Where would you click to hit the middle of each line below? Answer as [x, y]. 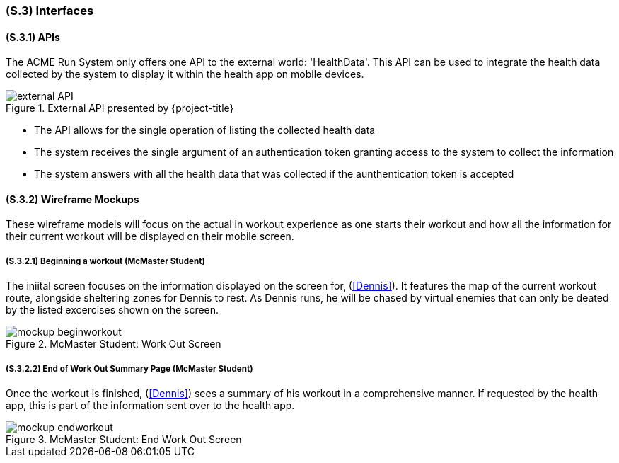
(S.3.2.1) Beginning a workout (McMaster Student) [105, 261]
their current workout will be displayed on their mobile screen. [150, 236]
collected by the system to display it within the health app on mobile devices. [185, 74]
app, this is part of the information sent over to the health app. [150, 405]
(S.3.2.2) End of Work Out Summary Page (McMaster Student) [129, 368]
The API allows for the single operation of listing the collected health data [205, 130]
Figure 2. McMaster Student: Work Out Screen [114, 344]
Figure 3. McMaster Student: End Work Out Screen [124, 439]
